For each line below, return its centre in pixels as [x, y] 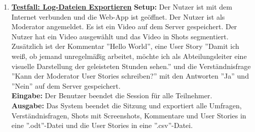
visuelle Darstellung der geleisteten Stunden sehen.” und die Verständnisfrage [131, 66]
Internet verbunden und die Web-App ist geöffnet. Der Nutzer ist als [118, 16]
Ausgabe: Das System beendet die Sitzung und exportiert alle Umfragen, [126, 105]
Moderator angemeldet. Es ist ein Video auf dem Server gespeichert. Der [124, 26]
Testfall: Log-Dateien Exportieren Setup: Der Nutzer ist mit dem [122, 7]
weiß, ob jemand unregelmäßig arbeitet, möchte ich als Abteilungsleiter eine [129, 56]
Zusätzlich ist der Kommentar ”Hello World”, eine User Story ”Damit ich [125, 46]
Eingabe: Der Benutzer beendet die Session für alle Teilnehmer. [112, 95]
